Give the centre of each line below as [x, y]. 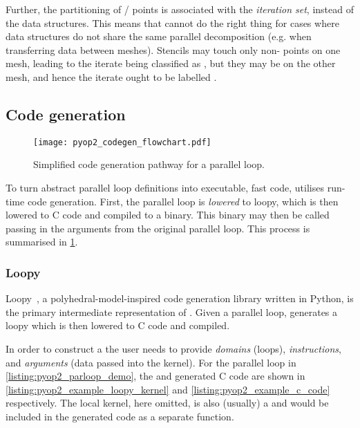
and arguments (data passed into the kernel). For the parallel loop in [151, 362]
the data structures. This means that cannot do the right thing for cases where [172, 22]
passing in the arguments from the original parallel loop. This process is [158, 228]
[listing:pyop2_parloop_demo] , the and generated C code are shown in [155, 376]
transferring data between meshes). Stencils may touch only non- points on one [173, 49]
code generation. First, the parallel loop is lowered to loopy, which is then [183, 201]
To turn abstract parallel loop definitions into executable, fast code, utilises [165, 188]
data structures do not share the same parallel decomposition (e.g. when [159, 36]
